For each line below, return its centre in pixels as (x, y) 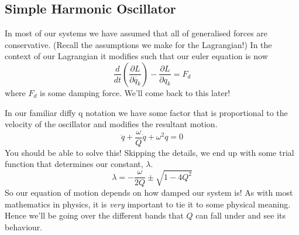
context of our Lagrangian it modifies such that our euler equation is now (136, 56)
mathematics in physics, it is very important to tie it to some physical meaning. (148, 204)
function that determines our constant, (74, 164)
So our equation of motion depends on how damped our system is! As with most (149, 193)
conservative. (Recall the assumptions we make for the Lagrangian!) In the (138, 44)
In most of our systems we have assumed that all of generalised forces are (136, 33)
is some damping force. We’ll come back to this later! (135, 92)
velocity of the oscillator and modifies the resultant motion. (111, 124)
